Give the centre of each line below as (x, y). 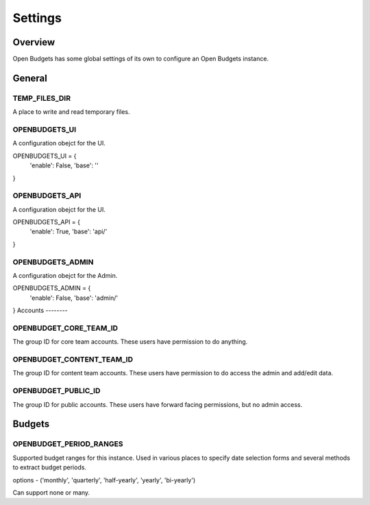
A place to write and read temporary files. (71, 112)
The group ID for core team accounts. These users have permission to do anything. (130, 342)
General (30, 78)
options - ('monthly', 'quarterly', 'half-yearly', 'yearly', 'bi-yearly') (104, 480)
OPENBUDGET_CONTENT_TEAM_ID (73, 360)
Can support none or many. (51, 492)
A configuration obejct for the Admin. (65, 275)
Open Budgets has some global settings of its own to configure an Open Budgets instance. (141, 59)
